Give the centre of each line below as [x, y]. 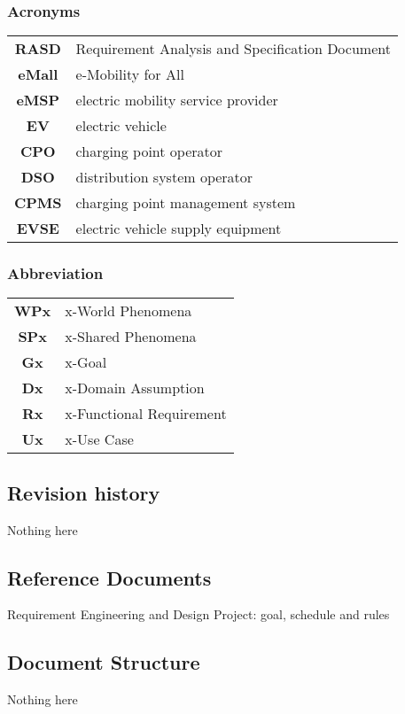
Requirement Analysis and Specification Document [233, 49]
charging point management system [186, 203]
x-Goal [86, 362]
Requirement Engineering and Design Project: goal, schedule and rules [199, 614]
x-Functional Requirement [146, 414]
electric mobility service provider [177, 100]
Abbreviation [55, 273]
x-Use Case [99, 439]
